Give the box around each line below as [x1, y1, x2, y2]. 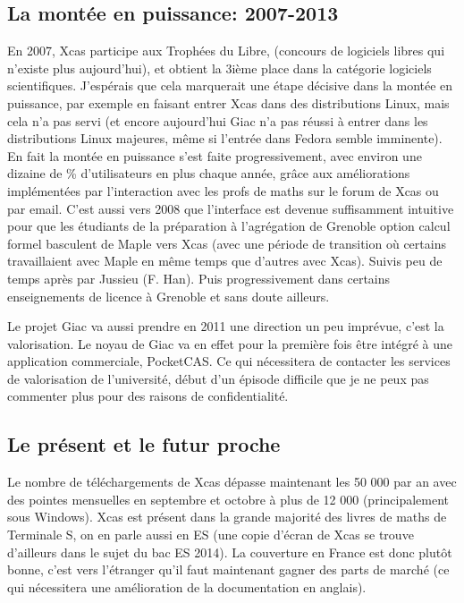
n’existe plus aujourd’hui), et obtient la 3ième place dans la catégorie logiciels [7, 58, 432, 77]
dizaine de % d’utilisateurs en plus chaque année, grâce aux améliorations [7, 164, 410, 183]
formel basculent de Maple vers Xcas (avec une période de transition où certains [7, 234, 446, 252]
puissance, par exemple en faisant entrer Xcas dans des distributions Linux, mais [7, 93, 450, 112]
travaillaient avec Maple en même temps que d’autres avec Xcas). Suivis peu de [7, 251, 443, 270]
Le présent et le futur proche [7, 430, 281, 458]
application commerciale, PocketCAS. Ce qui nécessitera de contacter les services [7, 352, 451, 370]
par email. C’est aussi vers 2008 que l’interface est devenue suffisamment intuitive [7, 199, 454, 217]
